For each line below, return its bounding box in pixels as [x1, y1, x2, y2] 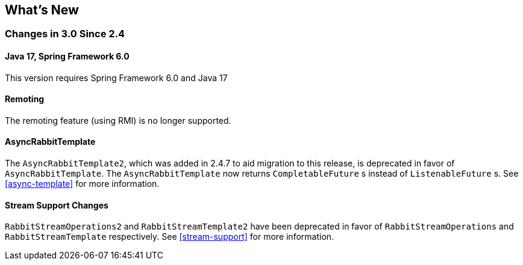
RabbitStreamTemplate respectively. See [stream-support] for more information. [5, 231, 334, 242]
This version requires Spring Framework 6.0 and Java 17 [5, 72, 228, 83]
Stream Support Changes [5, 200, 108, 210]
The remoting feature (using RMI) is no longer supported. [5, 115, 231, 126]
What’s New [5, 2, 79, 17]
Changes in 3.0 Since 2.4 [5, 28, 125, 40]
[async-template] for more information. [5, 178, 160, 189]
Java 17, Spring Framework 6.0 [5, 51, 130, 62]
